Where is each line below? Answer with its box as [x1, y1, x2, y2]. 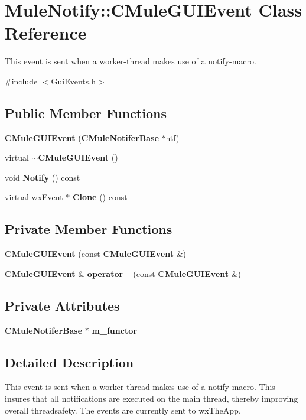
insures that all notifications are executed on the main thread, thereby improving [5, 392, 298, 405]
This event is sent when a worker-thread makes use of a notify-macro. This [5, 380, 275, 393]
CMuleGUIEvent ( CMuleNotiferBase [5, 131, 159, 144]
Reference [5, 21, 87, 45]
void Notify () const [5, 171, 80, 183]
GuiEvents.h [51, 74, 96, 87]
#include [5, 74, 38, 87]
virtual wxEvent [5, 191, 63, 203]
